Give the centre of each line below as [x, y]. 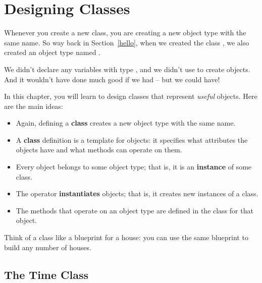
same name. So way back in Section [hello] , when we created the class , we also [127, 42]
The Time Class [46, 274]
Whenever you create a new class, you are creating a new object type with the [125, 33]
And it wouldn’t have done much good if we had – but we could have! [112, 79]
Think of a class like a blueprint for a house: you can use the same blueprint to [126, 237]
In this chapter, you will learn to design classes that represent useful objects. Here [131, 96]
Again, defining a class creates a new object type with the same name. [126, 123]
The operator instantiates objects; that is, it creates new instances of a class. [137, 193]
